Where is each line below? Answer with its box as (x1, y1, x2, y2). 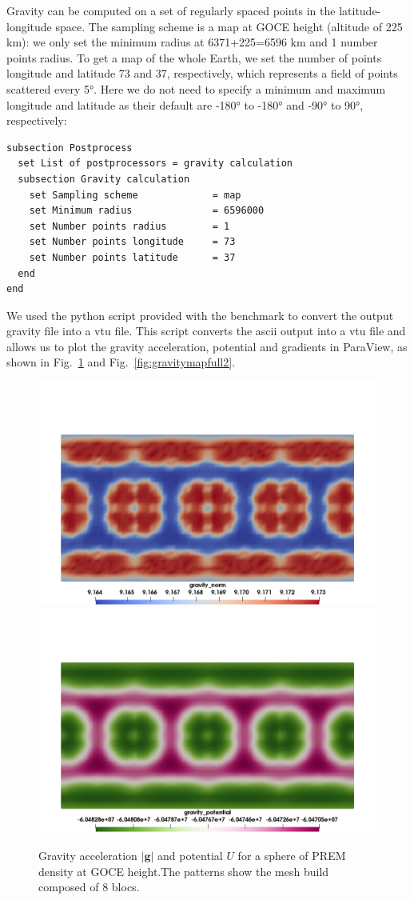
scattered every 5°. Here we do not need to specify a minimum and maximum (6, 80, 386, 97)
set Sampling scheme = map (29, 189, 241, 201)
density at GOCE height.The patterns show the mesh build (38, 862, 329, 879)
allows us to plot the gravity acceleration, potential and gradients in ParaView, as (6, 338, 408, 354)
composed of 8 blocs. (38, 878, 140, 895)
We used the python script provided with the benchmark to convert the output (6, 306, 394, 323)
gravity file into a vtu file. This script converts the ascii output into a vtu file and (6, 322, 406, 339)
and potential (157, 847, 223, 864)
